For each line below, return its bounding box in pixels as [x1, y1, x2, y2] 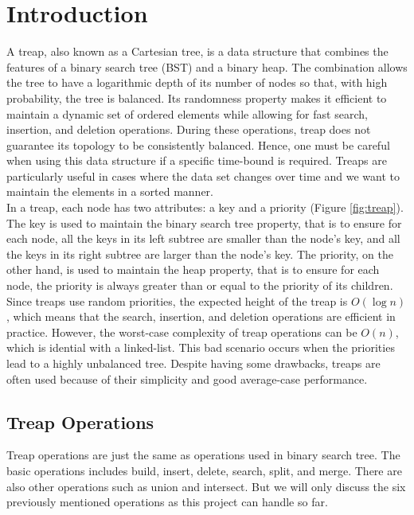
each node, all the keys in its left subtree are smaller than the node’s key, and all [6, 230, 400, 247]
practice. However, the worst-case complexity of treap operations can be [6, 323, 357, 340]
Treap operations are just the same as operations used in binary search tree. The [6, 447, 400, 463]
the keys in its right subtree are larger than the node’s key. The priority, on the [6, 245, 393, 262]
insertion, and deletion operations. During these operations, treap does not [6, 121, 371, 138]
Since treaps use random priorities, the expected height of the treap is [6, 292, 348, 309]
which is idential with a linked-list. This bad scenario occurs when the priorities [6, 339, 395, 356]
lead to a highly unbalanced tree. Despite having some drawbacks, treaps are [6, 355, 381, 371]
